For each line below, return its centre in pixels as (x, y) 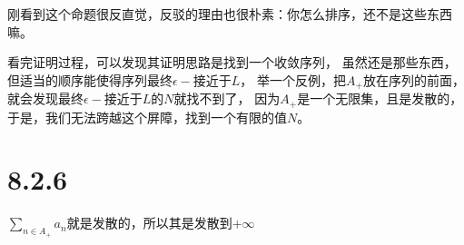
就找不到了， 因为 (227, 98)
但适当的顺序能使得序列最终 (90, 79)
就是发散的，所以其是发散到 (149, 223)
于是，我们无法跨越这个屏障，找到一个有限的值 (147, 117)
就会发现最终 (45, 98)
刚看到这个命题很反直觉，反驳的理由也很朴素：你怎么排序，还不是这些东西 (230, 14)
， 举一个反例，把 (293, 79)
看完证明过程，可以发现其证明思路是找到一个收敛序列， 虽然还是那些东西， (232, 62)
